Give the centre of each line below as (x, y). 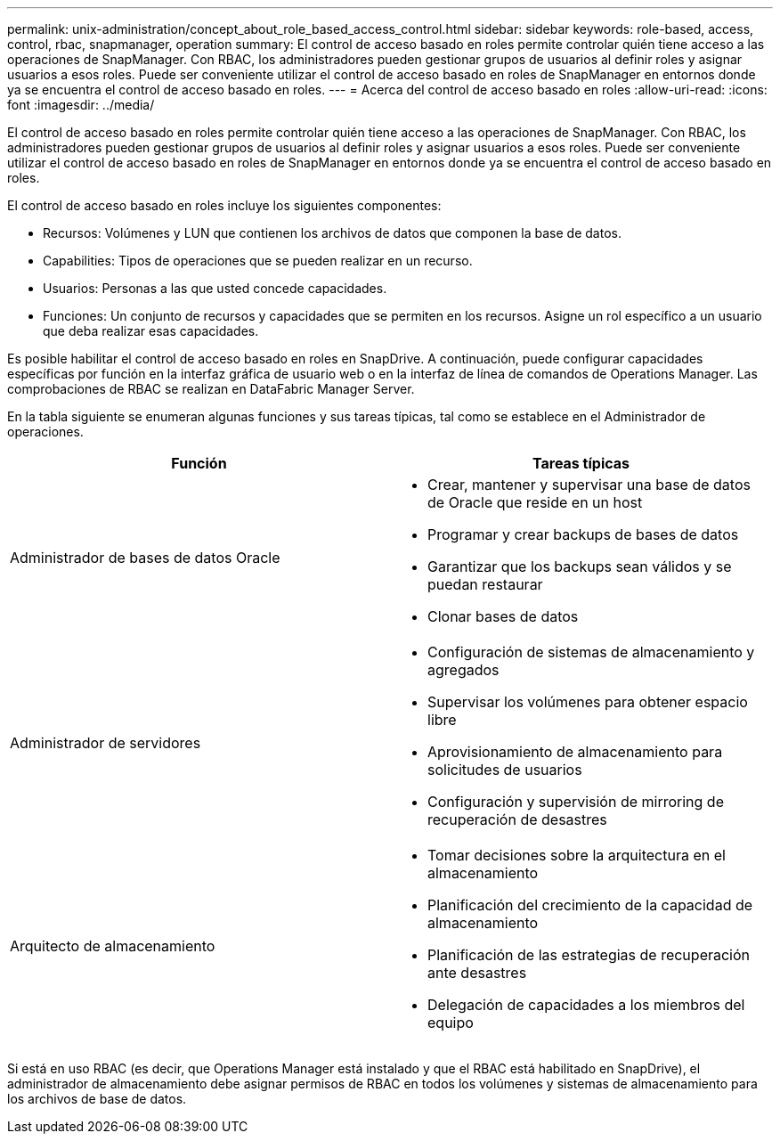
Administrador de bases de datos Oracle (145, 558)
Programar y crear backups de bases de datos (583, 534)
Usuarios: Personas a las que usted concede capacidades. (215, 288)
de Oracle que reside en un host (535, 502)
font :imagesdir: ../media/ (81, 105)
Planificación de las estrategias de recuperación (589, 955)
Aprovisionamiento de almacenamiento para (575, 752)
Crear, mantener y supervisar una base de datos (589, 485)
